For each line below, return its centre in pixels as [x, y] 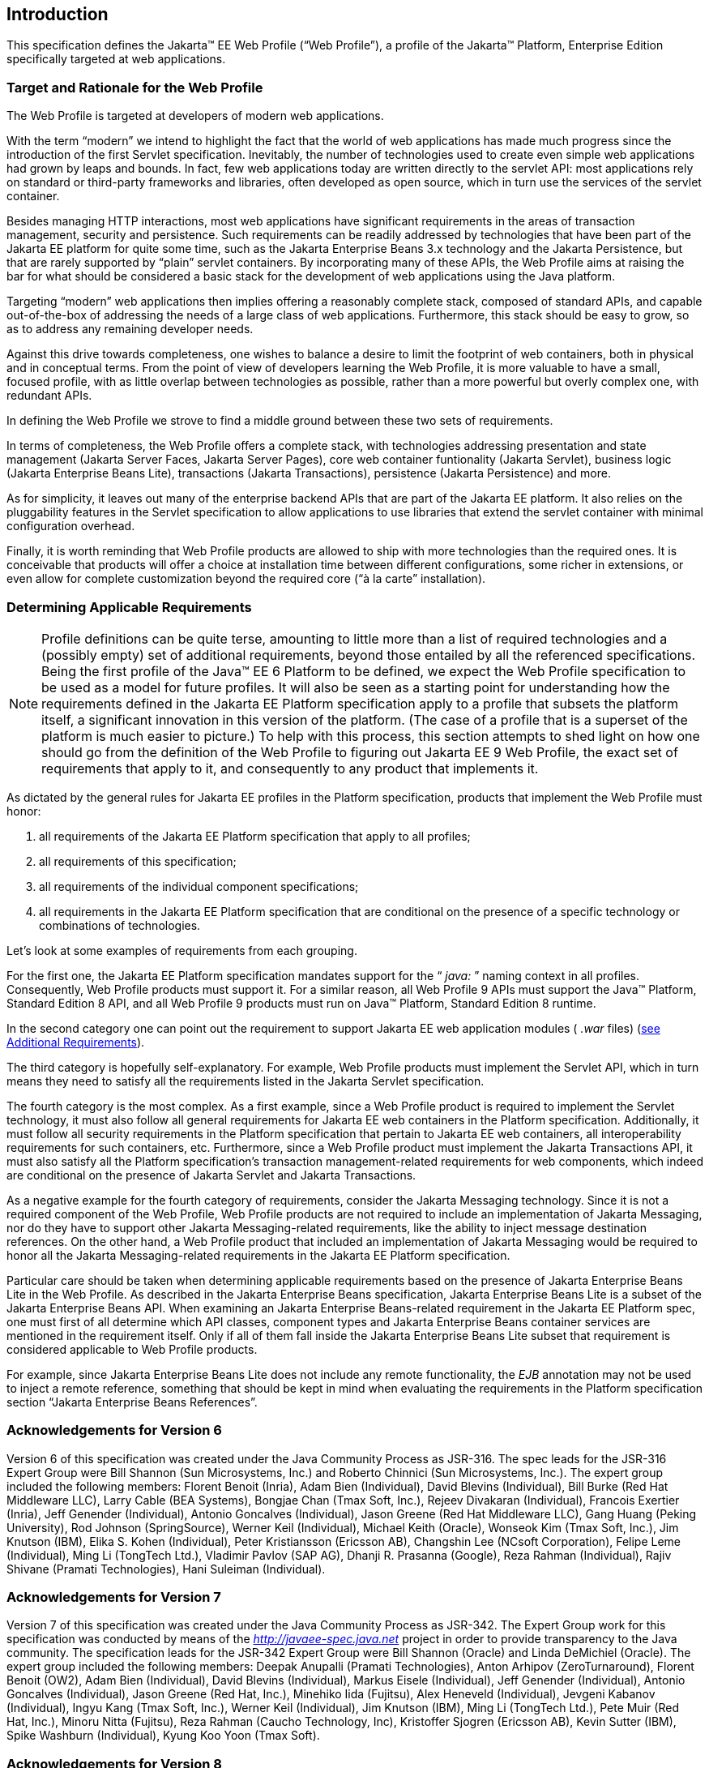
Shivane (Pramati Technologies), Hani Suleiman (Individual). [166, 1569]
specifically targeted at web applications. [116, 59]
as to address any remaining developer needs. [130, 329]
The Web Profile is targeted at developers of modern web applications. [195, 116]
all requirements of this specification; [138, 861]
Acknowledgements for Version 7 [114, 1597]
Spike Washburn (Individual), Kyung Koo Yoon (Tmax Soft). [163, 1736]
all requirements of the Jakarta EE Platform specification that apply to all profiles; [255, 836]
